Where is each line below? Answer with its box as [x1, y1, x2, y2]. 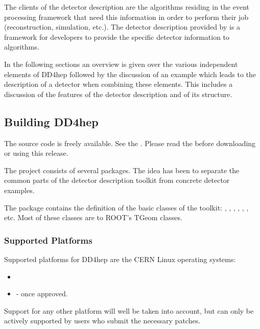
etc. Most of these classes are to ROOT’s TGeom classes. [4, 212, 182, 223]
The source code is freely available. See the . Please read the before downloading [4, 137, 256, 148]
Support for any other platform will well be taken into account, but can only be [4, 305, 254, 316]
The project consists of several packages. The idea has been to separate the [4, 165, 240, 175]
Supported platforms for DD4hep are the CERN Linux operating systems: [4, 253, 236, 264]
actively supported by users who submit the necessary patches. [4, 315, 201, 326]
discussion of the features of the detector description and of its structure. [4, 88, 232, 99]
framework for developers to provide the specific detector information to [4, 31, 230, 42]
